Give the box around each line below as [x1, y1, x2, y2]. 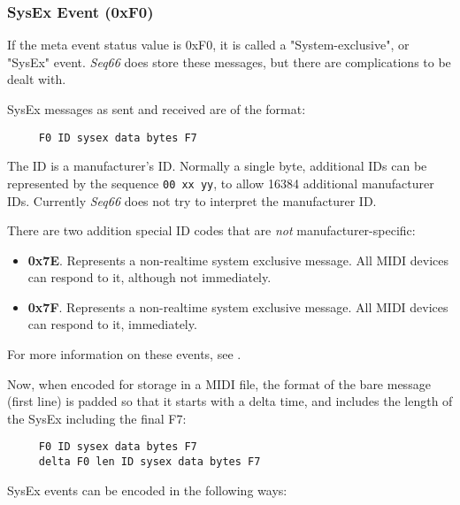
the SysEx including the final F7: [7, 409, 187, 427]
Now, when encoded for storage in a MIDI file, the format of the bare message [7, 374, 431, 393]
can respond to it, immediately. [27, 315, 197, 333]
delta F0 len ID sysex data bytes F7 [38, 455, 261, 469]
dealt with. [7, 70, 66, 88]
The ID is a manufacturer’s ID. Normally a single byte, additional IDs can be [7, 157, 427, 175]
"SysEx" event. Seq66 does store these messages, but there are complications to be [7, 52, 451, 71]
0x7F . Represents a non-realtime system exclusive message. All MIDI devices [27, 297, 448, 316]
